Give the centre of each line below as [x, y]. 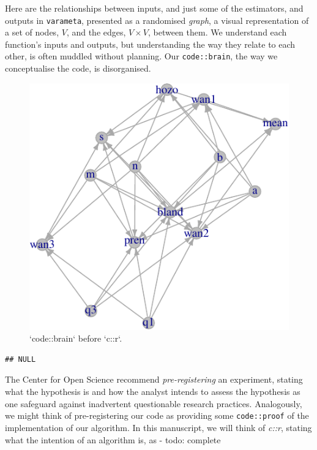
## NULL [21, 359]
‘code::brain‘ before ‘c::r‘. [76, 338]
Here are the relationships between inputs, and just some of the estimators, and [154, 8]
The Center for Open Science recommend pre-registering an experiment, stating [154, 379]
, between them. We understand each [217, 32]
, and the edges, [96, 32]
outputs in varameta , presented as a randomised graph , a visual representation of [157, 20]
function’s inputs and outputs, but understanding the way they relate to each [150, 44]
